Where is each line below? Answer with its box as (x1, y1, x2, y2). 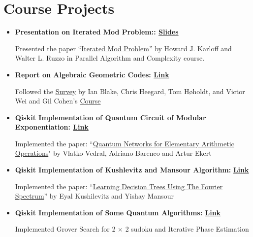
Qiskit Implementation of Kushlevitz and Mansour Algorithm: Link (15, 165, 249, 175)
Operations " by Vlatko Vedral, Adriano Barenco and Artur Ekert (15, 148, 212, 158)
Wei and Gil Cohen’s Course (15, 96, 101, 106)
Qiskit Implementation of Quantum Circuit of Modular (15, 112, 206, 122)
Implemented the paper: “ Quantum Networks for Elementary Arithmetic (15, 138, 234, 148)
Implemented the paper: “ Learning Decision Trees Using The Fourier (15, 181, 223, 191)
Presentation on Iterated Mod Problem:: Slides (15, 27, 179, 37)
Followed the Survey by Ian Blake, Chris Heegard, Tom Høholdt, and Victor (15, 86, 245, 96)
